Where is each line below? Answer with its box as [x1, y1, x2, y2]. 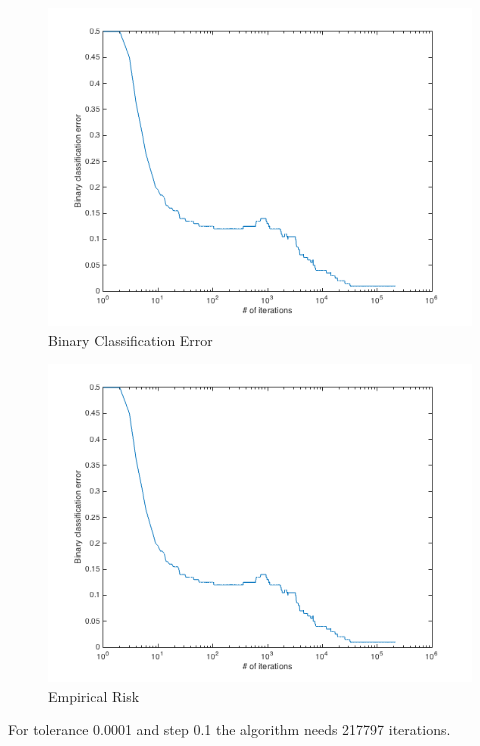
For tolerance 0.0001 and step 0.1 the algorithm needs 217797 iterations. [8, 719, 451, 740]
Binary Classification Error [48, 329, 213, 350]
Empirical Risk [48, 685, 140, 706]
